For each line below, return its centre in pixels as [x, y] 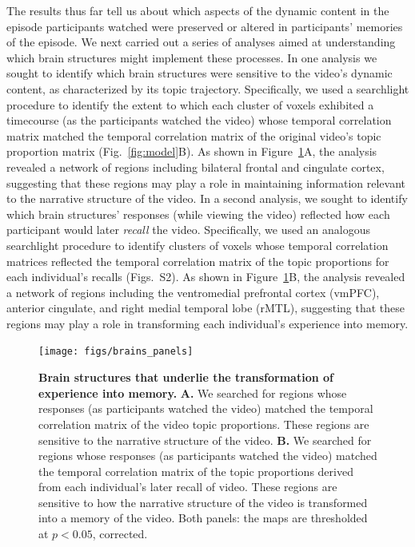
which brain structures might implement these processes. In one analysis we [192, 57]
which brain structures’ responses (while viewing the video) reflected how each [198, 214]
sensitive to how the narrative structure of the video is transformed [203, 502]
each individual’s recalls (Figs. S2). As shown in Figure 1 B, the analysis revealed [206, 277]
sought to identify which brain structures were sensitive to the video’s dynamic [200, 73]
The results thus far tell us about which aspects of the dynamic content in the [198, 10]
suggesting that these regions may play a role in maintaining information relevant [206, 182]
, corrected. [120, 534]
